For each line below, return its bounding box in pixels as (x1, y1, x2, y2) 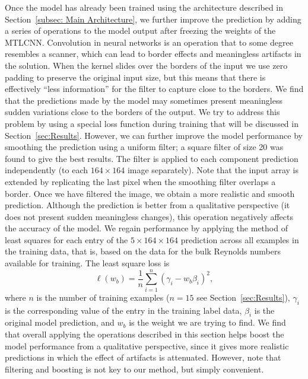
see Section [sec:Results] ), (196, 291, 290, 303)
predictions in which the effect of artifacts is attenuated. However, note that (5, 351, 281, 364)
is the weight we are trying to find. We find (129, 316, 286, 329)
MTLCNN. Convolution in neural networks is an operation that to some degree (5, 36, 293, 48)
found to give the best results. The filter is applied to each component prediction (5, 152, 299, 164)
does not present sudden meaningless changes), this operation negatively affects (5, 210, 293, 222)
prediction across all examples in (180, 233, 299, 246)
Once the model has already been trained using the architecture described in (5, 1, 284, 13)
